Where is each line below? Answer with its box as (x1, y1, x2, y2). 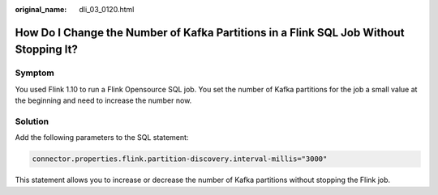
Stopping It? (15, 43, 79, 57)
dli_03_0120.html (79, 5, 135, 14)
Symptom (15, 67, 54, 78)
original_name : (15, 5, 67, 14)
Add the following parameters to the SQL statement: (15, 133, 189, 142)
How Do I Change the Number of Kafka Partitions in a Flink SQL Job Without (15, 25, 405, 40)
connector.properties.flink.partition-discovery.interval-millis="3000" (32, 155, 328, 163)
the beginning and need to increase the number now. (15, 95, 192, 105)
